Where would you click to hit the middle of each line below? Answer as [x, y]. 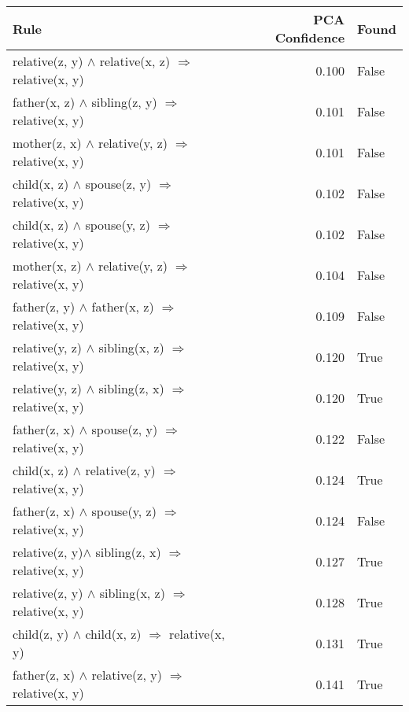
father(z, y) [44, 306]
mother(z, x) [47, 143]
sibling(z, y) [124, 102]
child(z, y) [41, 634]
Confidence [310, 37]
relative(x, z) [135, 61]
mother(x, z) [47, 266]
